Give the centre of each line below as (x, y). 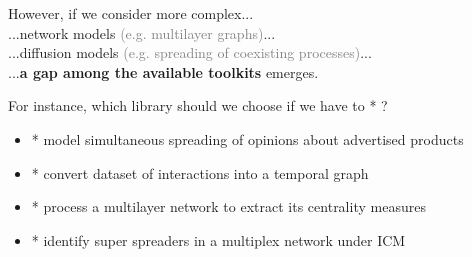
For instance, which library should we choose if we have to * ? (198, 105)
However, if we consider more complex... (131, 13)
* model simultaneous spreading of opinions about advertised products (247, 138)
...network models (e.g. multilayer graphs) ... (142, 32)
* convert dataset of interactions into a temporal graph (200, 172)
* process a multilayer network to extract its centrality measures (228, 206)
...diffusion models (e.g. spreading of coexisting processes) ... (190, 52)
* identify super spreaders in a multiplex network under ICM (218, 239)
